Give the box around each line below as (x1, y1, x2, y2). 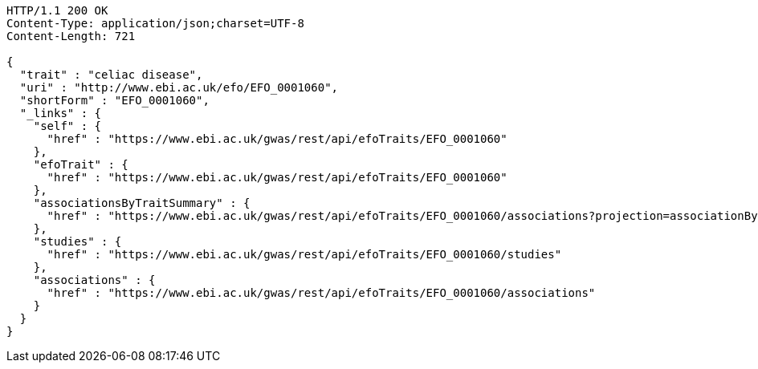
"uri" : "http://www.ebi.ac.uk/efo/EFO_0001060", (19, 81, 339, 94)
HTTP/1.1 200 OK (6, 4, 108, 17)
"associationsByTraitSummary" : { (33, 197, 251, 209)
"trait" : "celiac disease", (19, 68, 203, 81)
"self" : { (33, 120, 102, 132)
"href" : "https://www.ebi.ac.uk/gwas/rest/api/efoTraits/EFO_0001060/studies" (47, 248, 562, 261)
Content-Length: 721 (6, 30, 136, 43)
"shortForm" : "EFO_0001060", (19, 94, 210, 107)
